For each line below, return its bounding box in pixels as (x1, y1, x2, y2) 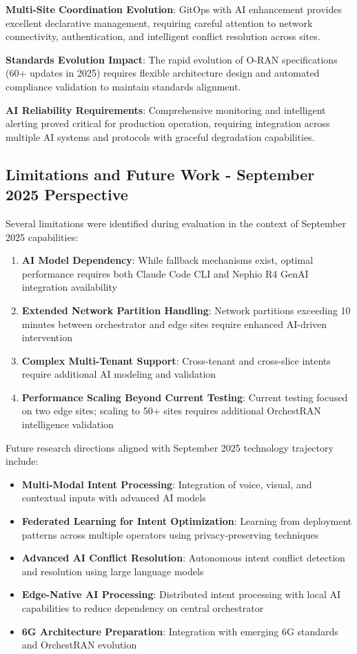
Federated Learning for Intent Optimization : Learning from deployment (21, 514, 352, 528)
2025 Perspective (6, 184, 128, 205)
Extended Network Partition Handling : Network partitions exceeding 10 (21, 302, 351, 317)
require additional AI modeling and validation (21, 367, 216, 381)
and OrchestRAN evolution (21, 637, 137, 652)
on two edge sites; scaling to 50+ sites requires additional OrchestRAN (21, 403, 321, 418)
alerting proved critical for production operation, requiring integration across (6, 116, 330, 131)
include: (6, 454, 39, 468)
